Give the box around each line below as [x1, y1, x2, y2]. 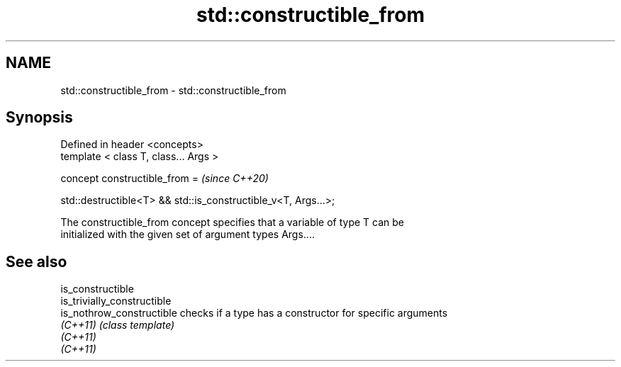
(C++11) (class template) [60, 319, 175, 332]
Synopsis [6, 108, 73, 127]
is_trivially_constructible [60, 295, 172, 307]
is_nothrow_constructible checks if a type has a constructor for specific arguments [60, 307, 448, 320]
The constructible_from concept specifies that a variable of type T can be [60, 216, 405, 229]
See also [6, 252, 67, 271]
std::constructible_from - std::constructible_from [60, 84, 286, 96]
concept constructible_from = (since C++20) [60, 172, 269, 185]
